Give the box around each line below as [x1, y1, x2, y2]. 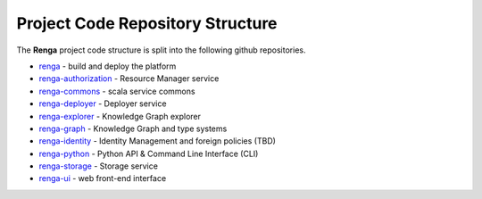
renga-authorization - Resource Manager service [38, 73, 220, 84]
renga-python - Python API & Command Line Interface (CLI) [38, 148, 259, 159]
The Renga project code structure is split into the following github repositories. [16, 45, 306, 55]
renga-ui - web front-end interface [38, 173, 167, 184]
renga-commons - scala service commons [38, 86, 195, 96]
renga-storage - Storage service [38, 161, 158, 171]
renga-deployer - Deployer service [38, 98, 167, 109]
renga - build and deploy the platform [38, 61, 177, 71]
